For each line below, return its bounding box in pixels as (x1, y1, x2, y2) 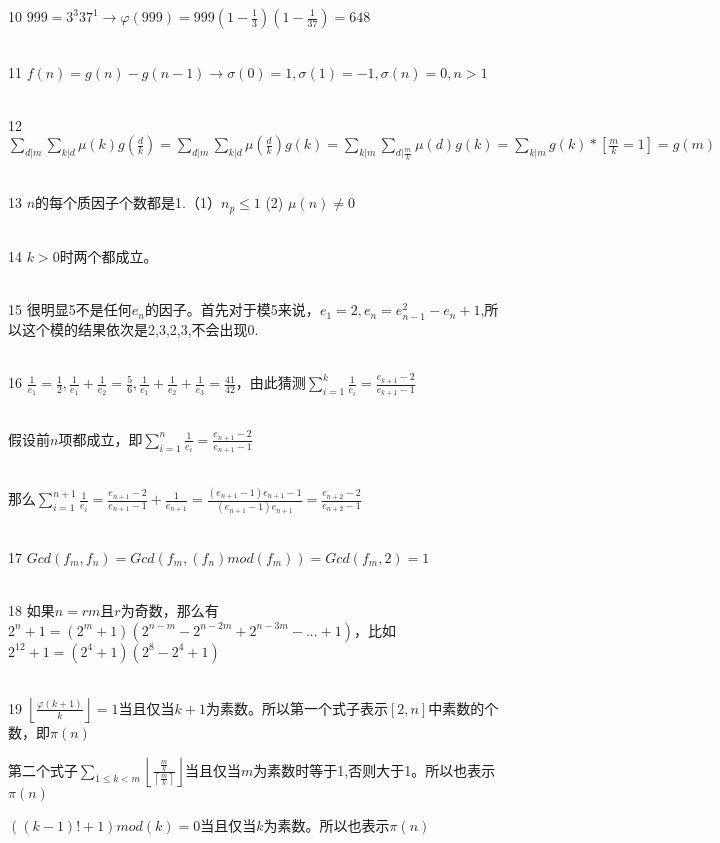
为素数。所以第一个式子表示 (206, 697, 389, 718)
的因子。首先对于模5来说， (144, 299, 320, 320)
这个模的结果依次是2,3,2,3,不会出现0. (21, 318, 259, 339)
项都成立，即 (58, 428, 143, 449)
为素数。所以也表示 (263, 815, 390, 835)
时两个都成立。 (59, 246, 158, 267)
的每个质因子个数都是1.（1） (35, 192, 221, 213)
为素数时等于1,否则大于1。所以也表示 (253, 759, 496, 780)
